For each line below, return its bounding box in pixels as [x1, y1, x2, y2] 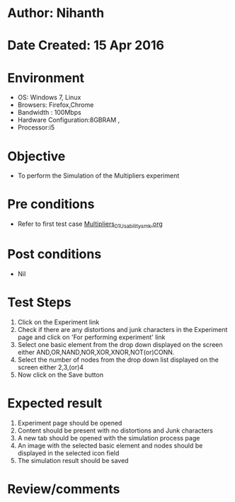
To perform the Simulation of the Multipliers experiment [17, 171, 180, 180]
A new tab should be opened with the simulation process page [17, 433, 200, 442]
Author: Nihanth [7, 5, 105, 21]
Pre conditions [7, 196, 95, 212]
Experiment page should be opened [17, 418, 122, 427]
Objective [7, 148, 66, 164]
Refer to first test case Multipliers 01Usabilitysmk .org [17, 219, 163, 229]
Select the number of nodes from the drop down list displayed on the [17, 355, 219, 364]
